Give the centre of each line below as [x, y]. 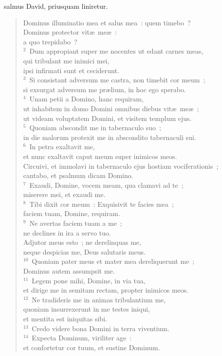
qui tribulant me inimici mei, [66, 60]
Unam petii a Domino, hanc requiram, [86, 99]
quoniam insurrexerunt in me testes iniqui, [86, 309]
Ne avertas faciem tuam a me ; [76, 223]
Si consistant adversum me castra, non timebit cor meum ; [117, 80]
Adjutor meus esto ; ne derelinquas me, [82, 242]
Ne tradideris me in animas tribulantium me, [99, 299]
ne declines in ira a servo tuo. [67, 232]
